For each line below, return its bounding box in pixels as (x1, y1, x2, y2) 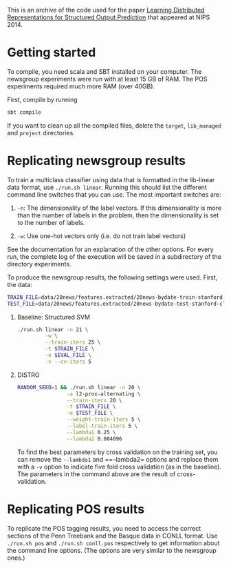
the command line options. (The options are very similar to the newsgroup (7, 546, 217, 554)
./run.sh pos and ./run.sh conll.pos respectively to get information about (7, 538, 220, 547)
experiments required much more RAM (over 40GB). (7, 82, 155, 90)
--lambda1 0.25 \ (66, 429, 116, 435)
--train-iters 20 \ (66, 397, 122, 404)
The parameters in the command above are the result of (16, 469, 176, 478)
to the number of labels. (16, 218, 85, 226)
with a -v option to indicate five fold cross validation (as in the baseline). (16, 462, 222, 471)
